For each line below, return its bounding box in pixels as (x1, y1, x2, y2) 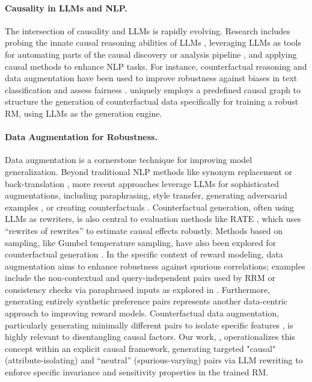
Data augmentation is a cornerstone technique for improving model (5, 153, 252, 166)
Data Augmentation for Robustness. (5, 131, 158, 143)
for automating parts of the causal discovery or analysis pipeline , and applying (5, 48, 297, 60)
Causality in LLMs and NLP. (5, 1, 127, 14)
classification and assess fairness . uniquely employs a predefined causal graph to (5, 83, 301, 96)
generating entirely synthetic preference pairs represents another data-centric (5, 295, 288, 307)
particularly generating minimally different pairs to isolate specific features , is (5, 318, 293, 331)
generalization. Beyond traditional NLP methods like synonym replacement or (5, 165, 293, 177)
